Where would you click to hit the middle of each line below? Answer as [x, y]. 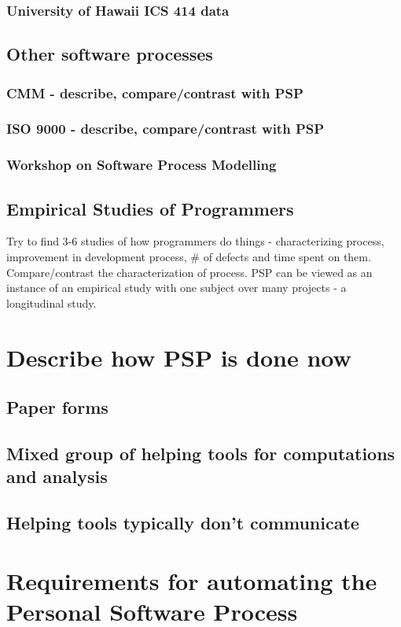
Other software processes [110, 54]
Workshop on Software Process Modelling [142, 165]
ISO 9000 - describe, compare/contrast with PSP [166, 129]
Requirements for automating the [192, 580]
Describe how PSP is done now [179, 357]
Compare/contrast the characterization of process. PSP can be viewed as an [189, 272]
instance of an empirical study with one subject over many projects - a [177, 288]
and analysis [57, 476]
